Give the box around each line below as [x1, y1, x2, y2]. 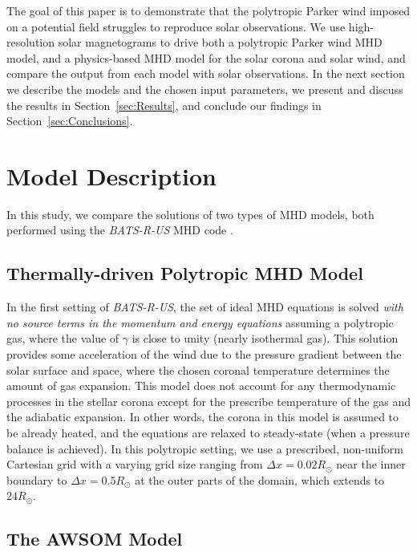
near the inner [336, 456, 406, 473]
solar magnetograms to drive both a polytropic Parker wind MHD [58, 34, 383, 51]
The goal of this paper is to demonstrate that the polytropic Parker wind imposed [6, 2, 411, 18]
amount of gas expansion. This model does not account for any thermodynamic [6, 377, 396, 394]
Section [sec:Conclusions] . [6, 112, 133, 129]
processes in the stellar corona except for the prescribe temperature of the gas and [6, 392, 411, 409]
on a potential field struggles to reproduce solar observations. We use [6, 18, 346, 34]
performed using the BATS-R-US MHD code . [6, 221, 233, 238]
